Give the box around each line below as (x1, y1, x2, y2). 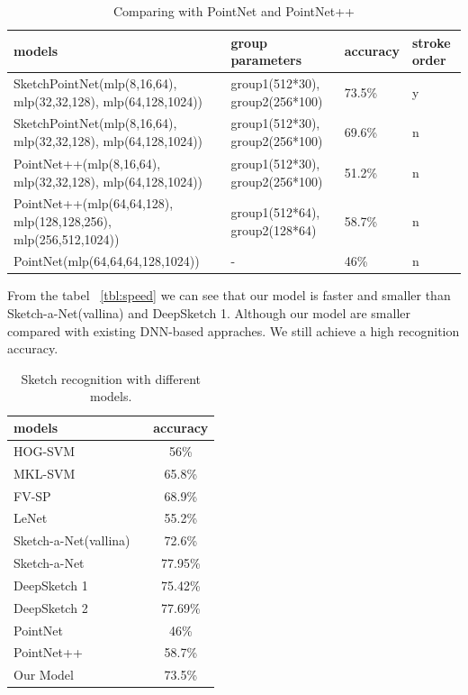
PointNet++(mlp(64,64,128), (13, 194, 174, 213)
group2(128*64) (230, 220, 317, 239)
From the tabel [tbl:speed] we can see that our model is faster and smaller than (7, 286, 451, 305)
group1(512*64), (230, 203, 320, 222)
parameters (230, 50, 302, 69)
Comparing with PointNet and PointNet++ (112, 2, 355, 20)
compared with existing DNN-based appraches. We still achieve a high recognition (7, 321, 460, 340)
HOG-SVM (13, 441, 76, 460)
